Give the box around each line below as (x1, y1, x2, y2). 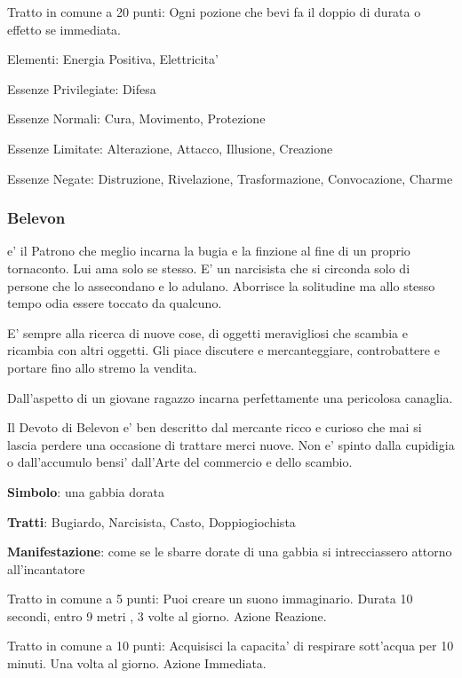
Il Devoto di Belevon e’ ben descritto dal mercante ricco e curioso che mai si (7, 418, 422, 437)
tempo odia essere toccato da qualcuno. (7, 294, 222, 312)
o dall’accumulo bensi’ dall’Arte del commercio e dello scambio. (7, 453, 353, 471)
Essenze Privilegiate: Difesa (7, 79, 156, 98)
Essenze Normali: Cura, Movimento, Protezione (7, 109, 266, 128)
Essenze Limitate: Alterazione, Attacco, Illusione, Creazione (7, 138, 333, 157)
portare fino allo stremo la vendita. (7, 358, 197, 376)
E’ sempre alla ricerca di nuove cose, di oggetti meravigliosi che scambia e (7, 323, 408, 342)
